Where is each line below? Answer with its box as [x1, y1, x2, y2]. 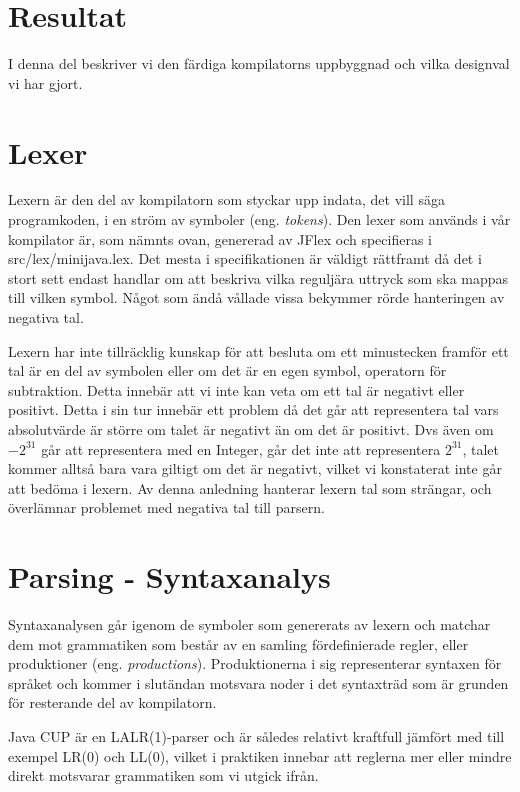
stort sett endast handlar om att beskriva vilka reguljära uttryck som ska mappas [8, 267, 509, 288]
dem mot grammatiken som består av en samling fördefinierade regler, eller [8, 633, 469, 654]
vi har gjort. [8, 72, 83, 93]
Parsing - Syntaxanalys [8, 556, 331, 597]
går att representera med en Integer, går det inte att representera [41, 438, 441, 459]
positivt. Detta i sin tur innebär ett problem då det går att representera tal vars [8, 399, 499, 420]
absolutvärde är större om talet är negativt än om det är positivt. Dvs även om [8, 418, 494, 439]
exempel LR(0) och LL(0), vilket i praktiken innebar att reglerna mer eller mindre [8, 745, 512, 766]
